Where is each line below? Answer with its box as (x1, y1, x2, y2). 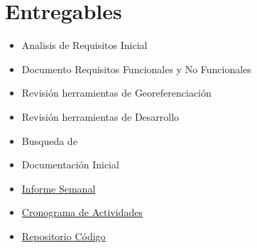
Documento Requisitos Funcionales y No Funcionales (21, 61, 251, 76)
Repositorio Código (21, 228, 106, 243)
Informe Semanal (21, 180, 96, 195)
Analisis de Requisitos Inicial (21, 38, 148, 53)
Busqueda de (21, 133, 77, 148)
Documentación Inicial (21, 157, 119, 172)
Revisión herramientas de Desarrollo (21, 109, 180, 124)
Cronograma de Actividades (21, 205, 143, 220)
